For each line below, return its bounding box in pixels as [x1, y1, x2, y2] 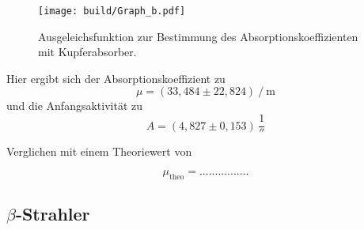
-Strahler [15, 202, 90, 226]
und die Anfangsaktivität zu [6, 97, 143, 114]
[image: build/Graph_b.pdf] [38, 6, 186, 17]
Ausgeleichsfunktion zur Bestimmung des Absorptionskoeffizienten [38, 28, 358, 44]
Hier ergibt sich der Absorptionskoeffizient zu [6, 70, 226, 86]
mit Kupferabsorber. [38, 43, 137, 60]
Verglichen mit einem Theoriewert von [6, 142, 192, 159]
